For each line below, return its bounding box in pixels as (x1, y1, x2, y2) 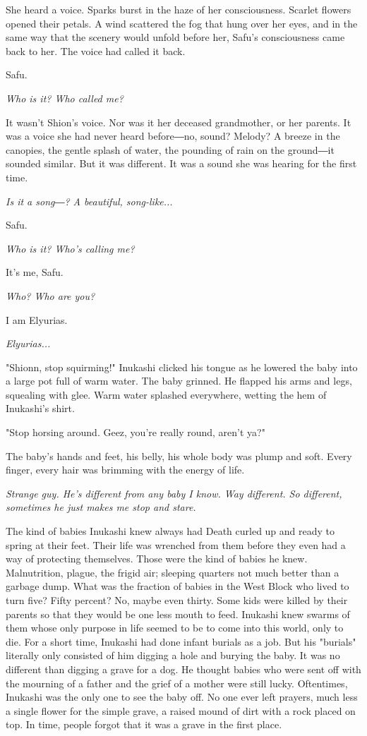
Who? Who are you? (6, 288, 95, 303)
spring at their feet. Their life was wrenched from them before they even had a (6, 537, 346, 552)
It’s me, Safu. (6, 265, 64, 279)
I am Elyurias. (6, 312, 68, 327)
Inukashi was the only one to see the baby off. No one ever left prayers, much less (6, 689, 358, 704)
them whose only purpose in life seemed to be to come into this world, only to (6, 620, 344, 635)
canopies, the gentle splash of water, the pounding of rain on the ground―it (6, 142, 335, 157)
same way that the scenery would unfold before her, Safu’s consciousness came (6, 30, 345, 44)
